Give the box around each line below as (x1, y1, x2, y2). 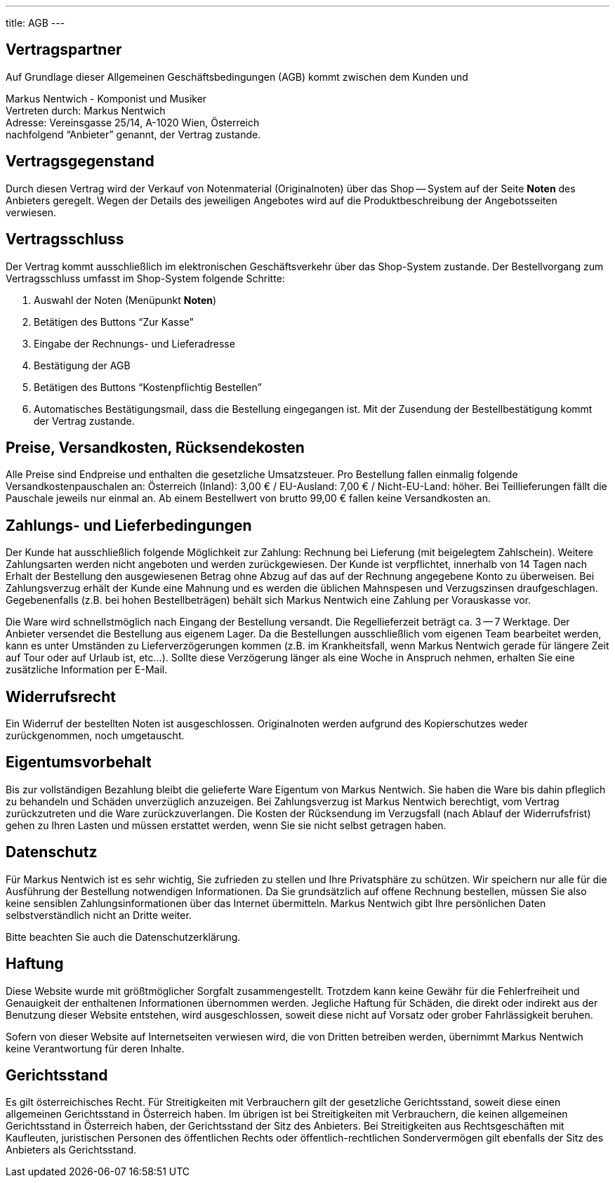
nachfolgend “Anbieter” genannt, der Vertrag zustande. (6, 128, 261, 140)
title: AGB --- (6, 17, 65, 29)
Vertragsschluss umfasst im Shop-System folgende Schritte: (6, 272, 285, 284)
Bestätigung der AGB (34, 359, 131, 371)
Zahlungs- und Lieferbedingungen (6, 516, 252, 534)
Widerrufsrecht (6, 687, 116, 706)
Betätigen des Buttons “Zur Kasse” (34, 315, 194, 328)
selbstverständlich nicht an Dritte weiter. (6, 908, 192, 921)
